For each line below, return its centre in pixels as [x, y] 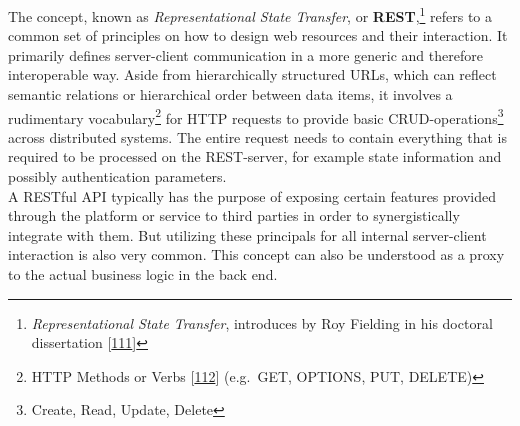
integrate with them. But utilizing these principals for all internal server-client [247, 234]
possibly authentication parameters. [117, 176]
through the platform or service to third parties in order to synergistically [234, 215]
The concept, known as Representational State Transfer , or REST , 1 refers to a [250, 14]
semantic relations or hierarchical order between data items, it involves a [230, 94]
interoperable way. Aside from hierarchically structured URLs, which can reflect [252, 74]
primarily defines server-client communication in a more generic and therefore [245, 54]
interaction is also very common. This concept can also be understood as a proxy [256, 254]
